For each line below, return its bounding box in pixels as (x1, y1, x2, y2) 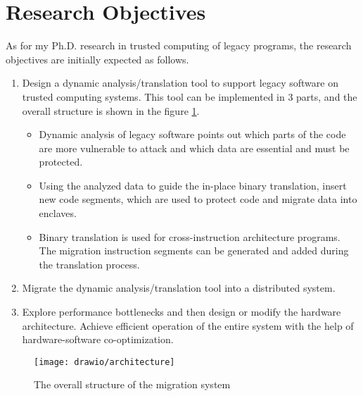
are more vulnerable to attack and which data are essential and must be (39, 140, 350, 155)
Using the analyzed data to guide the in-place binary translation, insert (39, 178, 347, 192)
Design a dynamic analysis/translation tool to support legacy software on (22, 75, 338, 90)
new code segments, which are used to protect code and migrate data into (39, 192, 357, 206)
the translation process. (39, 256, 140, 271)
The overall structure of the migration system (34, 377, 231, 392)
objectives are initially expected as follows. (6, 51, 189, 66)
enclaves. (39, 206, 77, 221)
